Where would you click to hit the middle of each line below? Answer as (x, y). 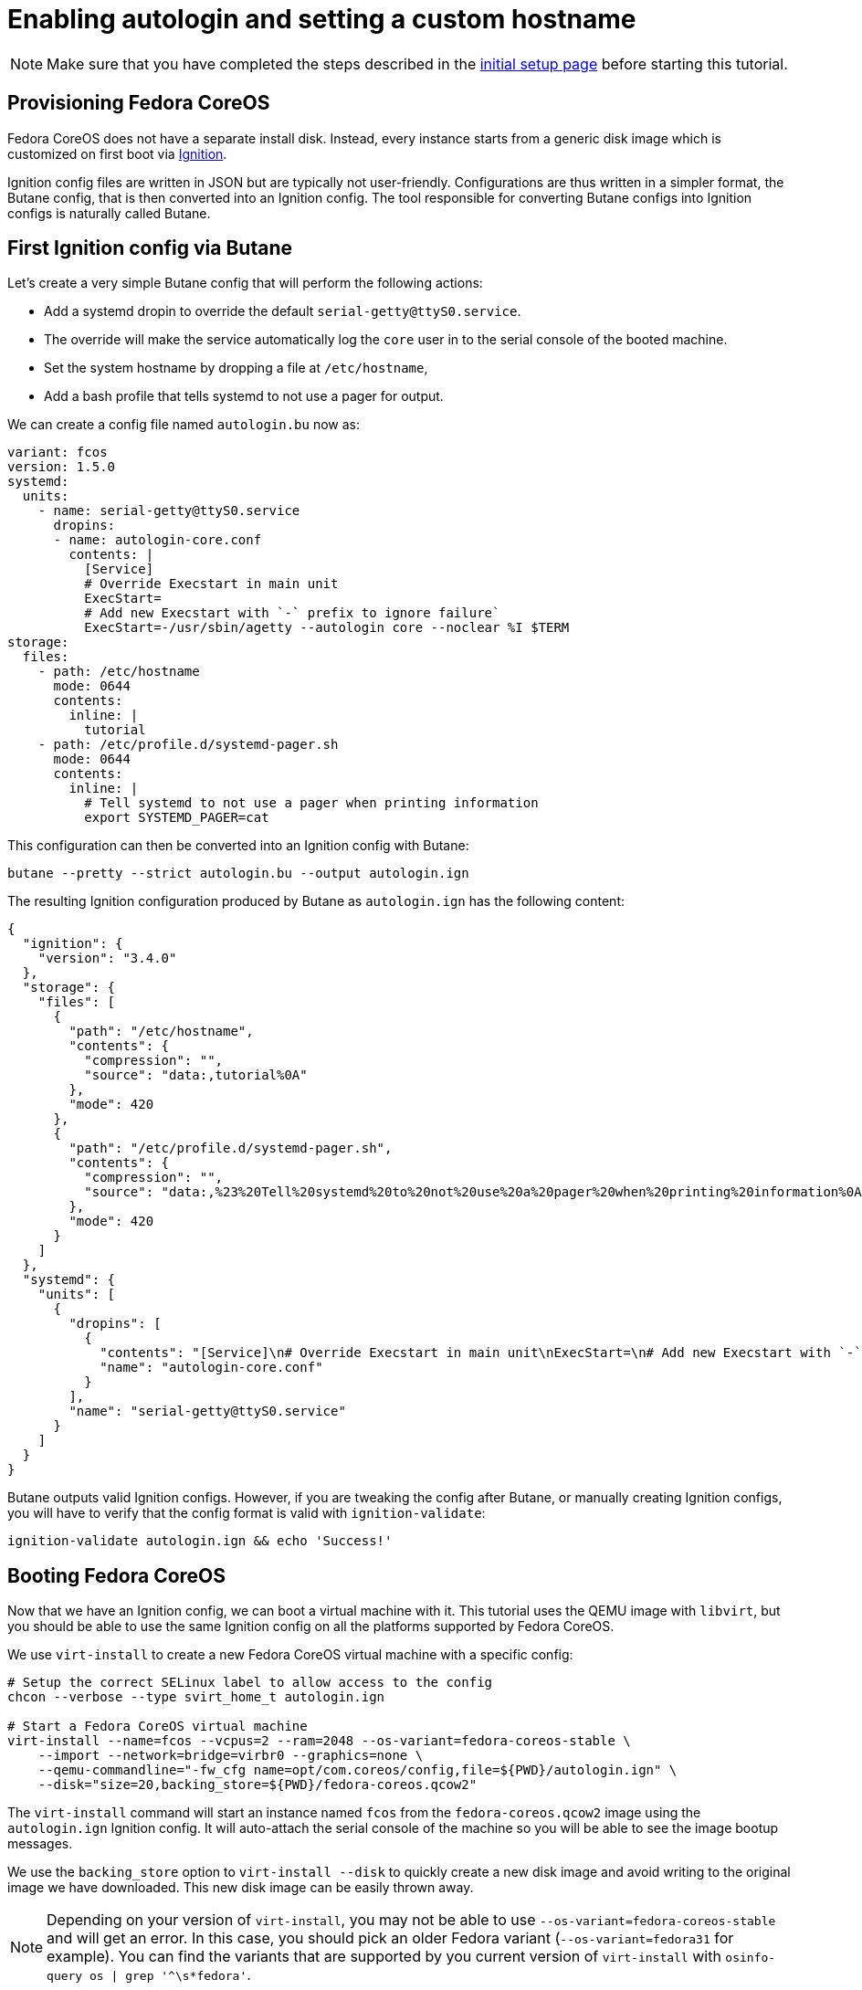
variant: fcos (58, 453)
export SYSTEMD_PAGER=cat (177, 818)
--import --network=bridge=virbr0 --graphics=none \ (231, 1756)
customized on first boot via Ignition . (117, 153)
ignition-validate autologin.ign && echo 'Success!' (200, 1541)
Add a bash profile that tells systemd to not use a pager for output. (244, 396)
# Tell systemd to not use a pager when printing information (311, 803)
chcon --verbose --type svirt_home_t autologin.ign (196, 1697)
